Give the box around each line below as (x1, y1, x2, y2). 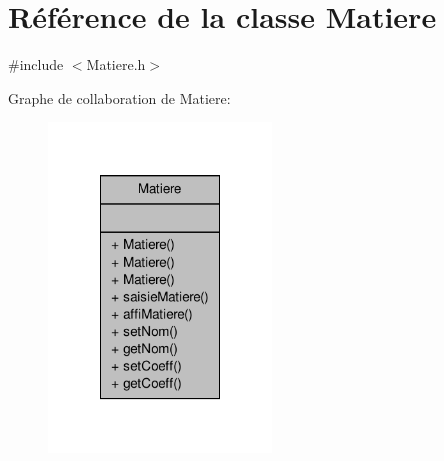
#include (8, 54, 64, 75)
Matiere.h (86, 54, 146, 75)
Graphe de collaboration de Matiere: (8, 87, 231, 108)
